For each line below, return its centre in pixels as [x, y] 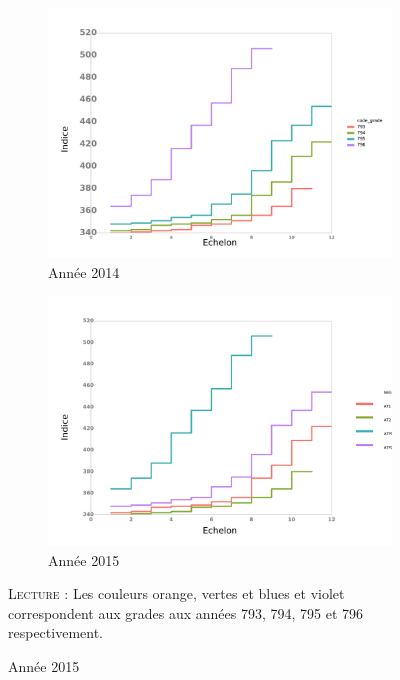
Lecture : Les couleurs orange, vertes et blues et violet [176, 593]
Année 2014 [84, 271]
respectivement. [55, 632]
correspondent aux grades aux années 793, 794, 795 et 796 [185, 612]
